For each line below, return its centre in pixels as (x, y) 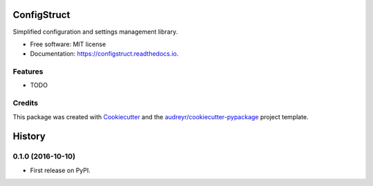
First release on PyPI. (60, 170)
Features (28, 72)
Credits (25, 103)
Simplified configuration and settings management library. (95, 32)
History (29, 137)
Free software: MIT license (68, 44)
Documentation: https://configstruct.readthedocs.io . (104, 54)
